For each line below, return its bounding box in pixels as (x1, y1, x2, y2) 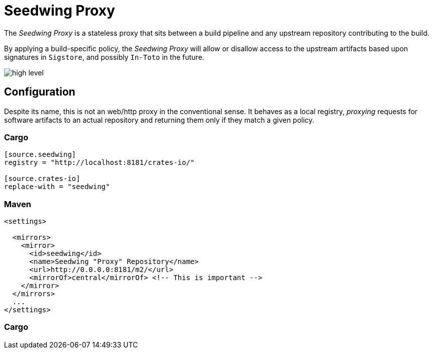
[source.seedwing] (4, 150, 76, 159)
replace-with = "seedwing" (4, 183, 110, 191)
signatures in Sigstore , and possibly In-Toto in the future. (4, 52, 204, 61)
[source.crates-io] (4, 174, 80, 183)
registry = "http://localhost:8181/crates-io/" (4, 158, 195, 167)
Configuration (4, 85, 75, 99)
